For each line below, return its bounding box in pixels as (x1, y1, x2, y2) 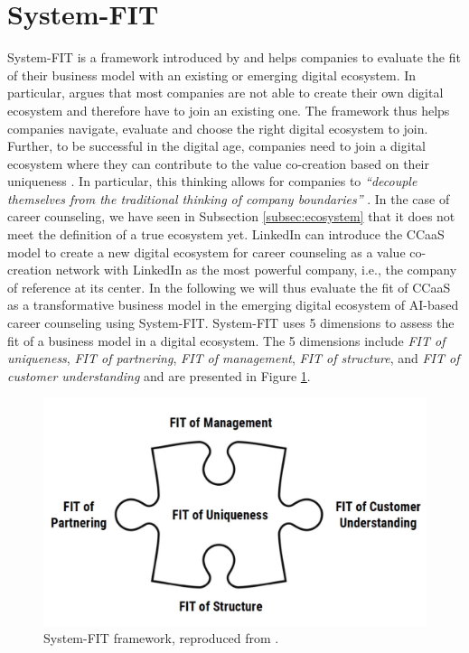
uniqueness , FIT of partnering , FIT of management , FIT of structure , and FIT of (7, 349, 460, 368)
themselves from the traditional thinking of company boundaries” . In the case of (7, 189, 450, 208)
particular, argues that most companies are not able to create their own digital (7, 83, 444, 102)
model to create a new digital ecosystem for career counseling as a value (7, 242, 406, 261)
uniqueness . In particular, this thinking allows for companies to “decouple (7, 172, 417, 191)
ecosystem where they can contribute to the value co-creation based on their (7, 154, 429, 173)
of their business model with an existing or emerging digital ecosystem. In (7, 65, 417, 84)
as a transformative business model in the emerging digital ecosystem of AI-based (7, 295, 459, 314)
